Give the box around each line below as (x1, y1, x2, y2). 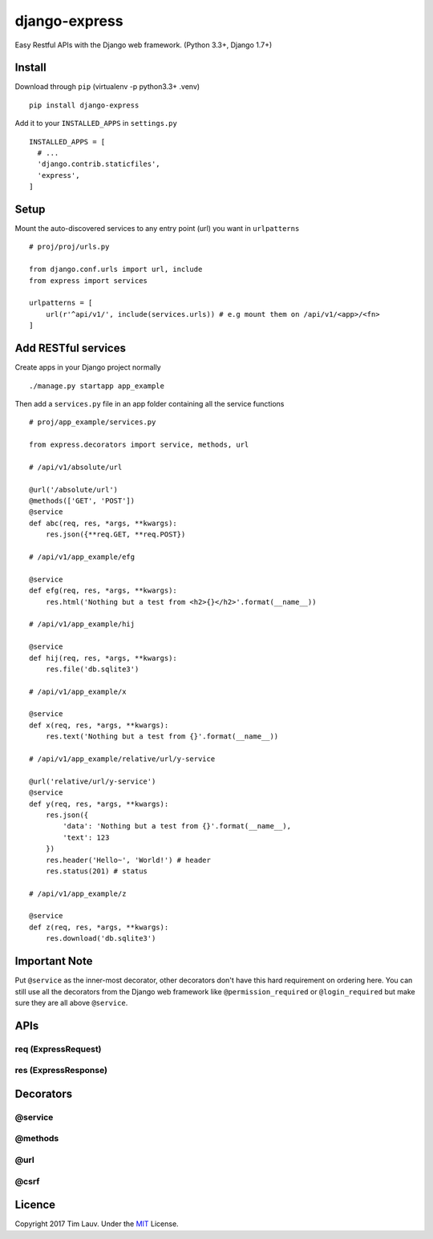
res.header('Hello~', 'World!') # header (45, 855, 212, 864)
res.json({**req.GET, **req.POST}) (45, 530, 186, 539)
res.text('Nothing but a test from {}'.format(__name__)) (45, 732, 279, 741)
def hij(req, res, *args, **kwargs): (29, 654, 178, 662)
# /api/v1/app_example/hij (29, 620, 136, 629)
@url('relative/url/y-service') (29, 776, 156, 786)
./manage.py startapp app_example (29, 381, 164, 391)
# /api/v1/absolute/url (29, 462, 123, 472)
